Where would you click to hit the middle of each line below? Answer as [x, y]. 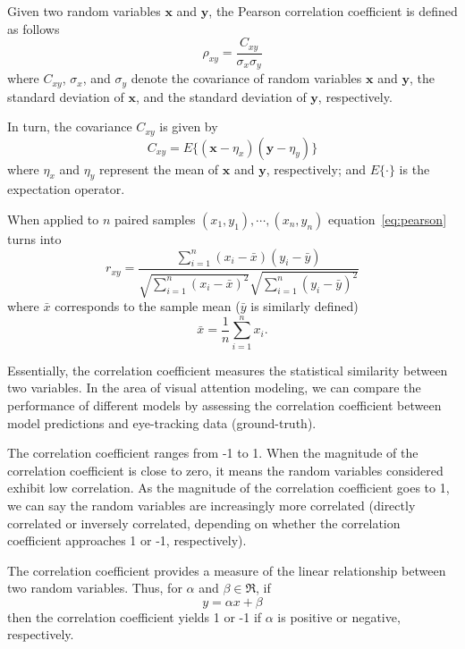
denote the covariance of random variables [246, 78]
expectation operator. [66, 189]
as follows [34, 28]
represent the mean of [159, 169]
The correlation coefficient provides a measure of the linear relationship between [227, 570]
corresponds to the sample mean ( [148, 306]
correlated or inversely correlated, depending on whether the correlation [204, 523]
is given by [189, 126]
